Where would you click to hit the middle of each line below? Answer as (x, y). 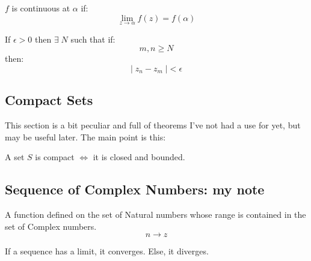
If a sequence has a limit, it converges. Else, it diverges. (107, 251)
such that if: (93, 39)
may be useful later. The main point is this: (85, 136)
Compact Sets (49, 100)
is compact (55, 157)
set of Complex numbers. (51, 226)
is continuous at (41, 8)
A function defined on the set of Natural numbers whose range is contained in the (155, 214)
